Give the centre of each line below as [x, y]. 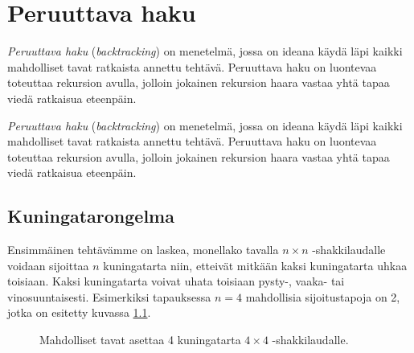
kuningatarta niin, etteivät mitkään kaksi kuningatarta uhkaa [255, 265]
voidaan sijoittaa [48, 265]
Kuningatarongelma [91, 216]
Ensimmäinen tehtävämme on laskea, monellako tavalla [143, 250]
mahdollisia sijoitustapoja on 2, [323, 296]
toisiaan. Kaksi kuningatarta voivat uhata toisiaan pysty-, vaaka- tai [176, 281]
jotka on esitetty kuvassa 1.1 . [79, 312]
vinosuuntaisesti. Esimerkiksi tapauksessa [109, 296]
